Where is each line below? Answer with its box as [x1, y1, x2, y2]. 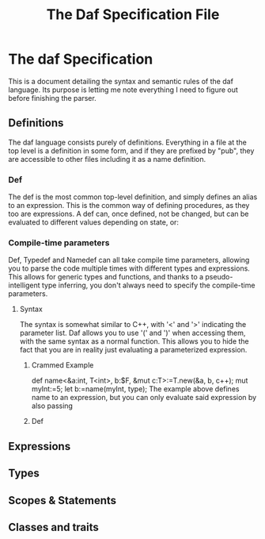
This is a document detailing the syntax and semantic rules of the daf [8, 76, 233, 86]
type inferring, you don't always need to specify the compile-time [41, 280, 256, 291]
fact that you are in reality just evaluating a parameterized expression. [19, 345, 248, 355]
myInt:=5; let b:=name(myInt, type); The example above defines [31, 384, 240, 394]
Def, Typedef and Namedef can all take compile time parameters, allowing [8, 256, 250, 265]
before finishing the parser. [8, 93, 97, 102]
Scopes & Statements [8, 494, 117, 507]
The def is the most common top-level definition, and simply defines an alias [8, 192, 258, 202]
